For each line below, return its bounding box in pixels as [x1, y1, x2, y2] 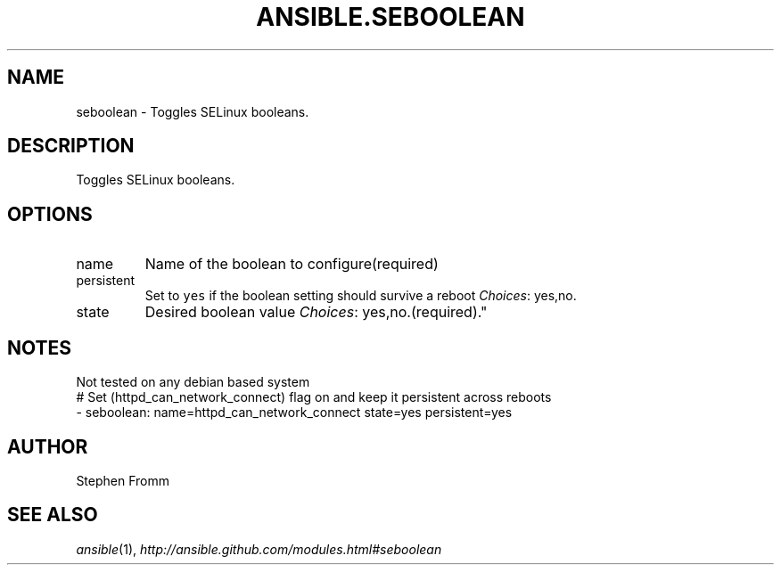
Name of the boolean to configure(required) [144, 255, 439, 274]
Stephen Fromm [76, 472, 170, 488]
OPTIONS [7, 202, 93, 225]
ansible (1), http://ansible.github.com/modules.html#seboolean [76, 541, 442, 557]
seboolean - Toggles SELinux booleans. [76, 103, 309, 119]
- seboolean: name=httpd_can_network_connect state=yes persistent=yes [76, 404, 513, 421]
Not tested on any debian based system [76, 374, 310, 390]
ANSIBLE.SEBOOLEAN [256, 2, 525, 32]
